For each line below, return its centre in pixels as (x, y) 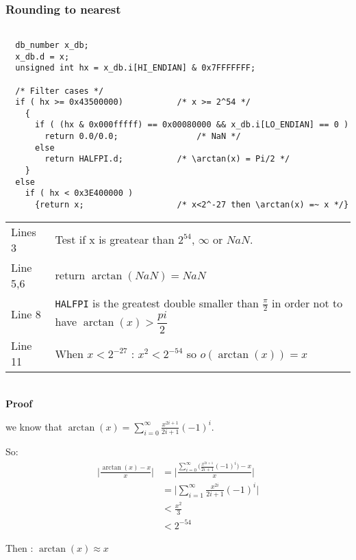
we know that (34, 426)
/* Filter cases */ (60, 91)
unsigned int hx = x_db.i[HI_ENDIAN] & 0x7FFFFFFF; (136, 68)
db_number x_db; (52, 45)
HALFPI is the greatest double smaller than (157, 303)
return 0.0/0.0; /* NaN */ (143, 137)
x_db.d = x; (42, 56)
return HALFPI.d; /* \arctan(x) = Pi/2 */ (167, 159)
